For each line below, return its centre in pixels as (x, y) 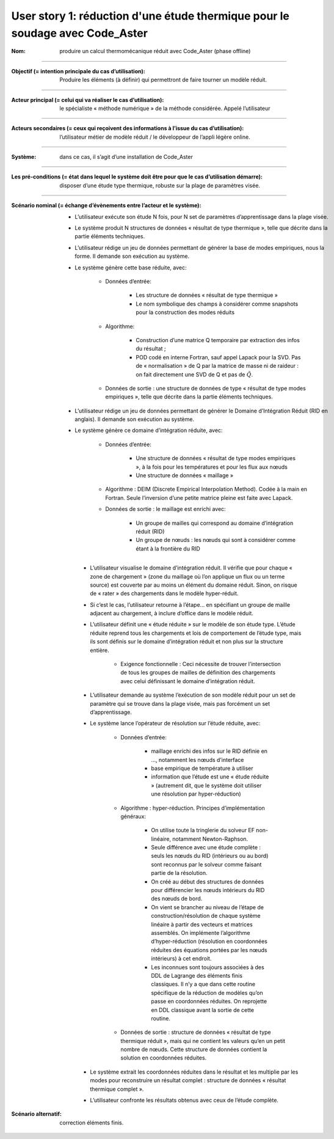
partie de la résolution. (179, 873)
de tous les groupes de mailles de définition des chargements (198, 673)
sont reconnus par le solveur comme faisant (206, 864)
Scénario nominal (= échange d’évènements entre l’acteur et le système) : (106, 205)
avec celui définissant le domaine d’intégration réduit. (188, 681)
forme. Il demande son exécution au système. (132, 256)
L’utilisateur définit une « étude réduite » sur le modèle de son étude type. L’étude (193, 624)
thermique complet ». (117, 1089)
